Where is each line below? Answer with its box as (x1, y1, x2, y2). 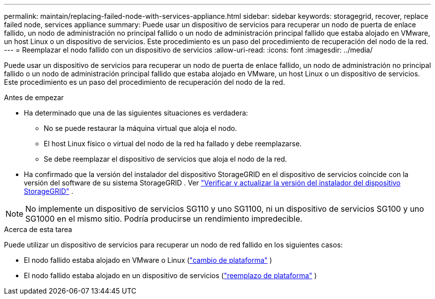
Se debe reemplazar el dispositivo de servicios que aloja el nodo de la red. (44, 155, 287, 163)
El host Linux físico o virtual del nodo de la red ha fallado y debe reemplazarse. (44, 139, 302, 148)
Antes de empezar (4, 93, 64, 102)
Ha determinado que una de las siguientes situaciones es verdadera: (24, 109, 248, 117)
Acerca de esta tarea (4, 225, 72, 234)
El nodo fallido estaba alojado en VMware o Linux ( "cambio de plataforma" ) (24, 256, 272, 264)
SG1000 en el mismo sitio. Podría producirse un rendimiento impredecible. (25, 214, 302, 224)
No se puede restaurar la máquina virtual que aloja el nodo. (44, 124, 237, 132)
